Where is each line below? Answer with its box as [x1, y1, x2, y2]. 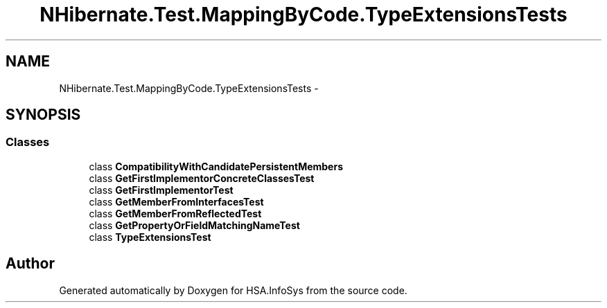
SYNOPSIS [6, 106, 81, 124]
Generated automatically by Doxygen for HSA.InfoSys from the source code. [59, 284, 407, 296]
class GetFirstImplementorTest [89, 183, 234, 196]
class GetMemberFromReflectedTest [89, 207, 262, 219]
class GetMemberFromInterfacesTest [89, 195, 264, 208]
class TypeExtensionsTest [89, 230, 211, 243]
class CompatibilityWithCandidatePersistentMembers [89, 160, 344, 172]
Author [6, 255, 55, 273]
